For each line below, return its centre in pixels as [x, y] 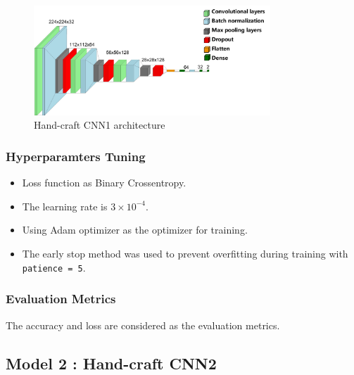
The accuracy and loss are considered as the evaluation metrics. [143, 325]
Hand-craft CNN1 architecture [100, 125]
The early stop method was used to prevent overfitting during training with [185, 254]
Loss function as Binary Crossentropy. [104, 183]
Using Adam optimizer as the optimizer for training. [135, 230]
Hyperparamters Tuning [76, 156]
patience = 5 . [54, 267]
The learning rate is [65, 206]
